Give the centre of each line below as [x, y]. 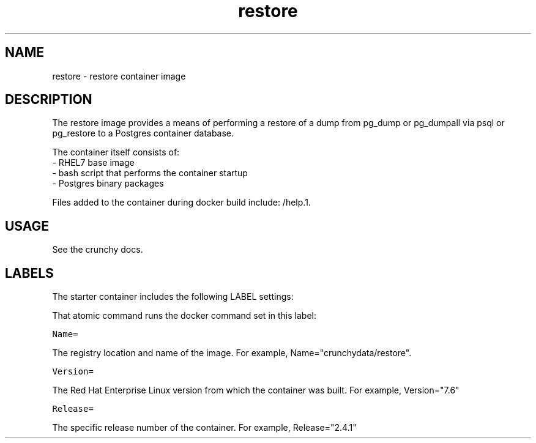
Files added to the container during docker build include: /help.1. [181, 203]
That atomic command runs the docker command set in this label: [184, 316]
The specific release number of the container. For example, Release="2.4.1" [204, 428]
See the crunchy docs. [98, 250]
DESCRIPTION [49, 100]
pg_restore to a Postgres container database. [143, 133]
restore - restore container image [119, 76]
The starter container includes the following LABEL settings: [173, 297]
